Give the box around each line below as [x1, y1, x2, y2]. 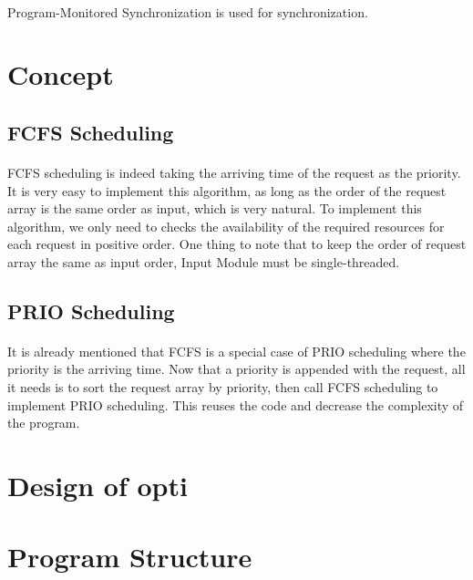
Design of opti [7, 467, 188, 504]
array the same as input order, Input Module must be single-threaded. [7, 252, 400, 271]
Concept [7, 56, 114, 93]
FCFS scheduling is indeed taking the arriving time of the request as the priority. [7, 162, 461, 181]
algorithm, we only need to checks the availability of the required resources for [7, 216, 445, 235]
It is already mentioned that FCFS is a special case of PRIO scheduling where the [7, 341, 466, 360]
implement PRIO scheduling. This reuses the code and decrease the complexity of [7, 395, 464, 414]
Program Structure [7, 538, 252, 575]
